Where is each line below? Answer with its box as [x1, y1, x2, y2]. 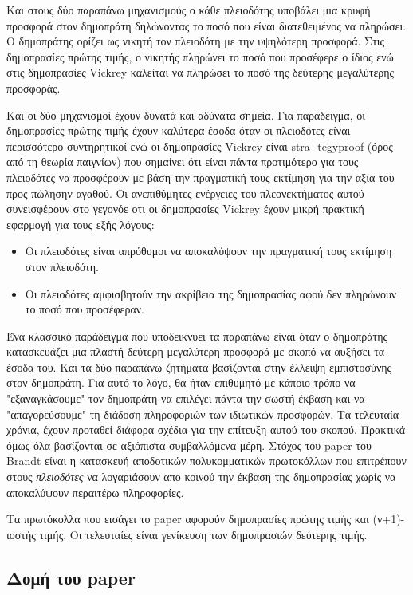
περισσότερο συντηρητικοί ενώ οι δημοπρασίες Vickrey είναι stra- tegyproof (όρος [6, 137, 393, 154]
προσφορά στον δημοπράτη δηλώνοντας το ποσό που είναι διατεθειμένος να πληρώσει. [6, 17, 407, 33]
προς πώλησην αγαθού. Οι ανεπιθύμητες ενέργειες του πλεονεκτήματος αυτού [6, 184, 364, 201]
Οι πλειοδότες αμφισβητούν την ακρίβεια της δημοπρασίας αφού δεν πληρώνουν [25, 285, 397, 301]
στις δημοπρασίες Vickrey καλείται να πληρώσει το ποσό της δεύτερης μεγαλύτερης [6, 64, 395, 81]
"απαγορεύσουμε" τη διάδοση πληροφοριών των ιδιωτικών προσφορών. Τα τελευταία [6, 405, 399, 422]
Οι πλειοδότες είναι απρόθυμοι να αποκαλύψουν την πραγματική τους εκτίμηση [25, 242, 392, 259]
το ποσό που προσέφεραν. [25, 301, 145, 317]
